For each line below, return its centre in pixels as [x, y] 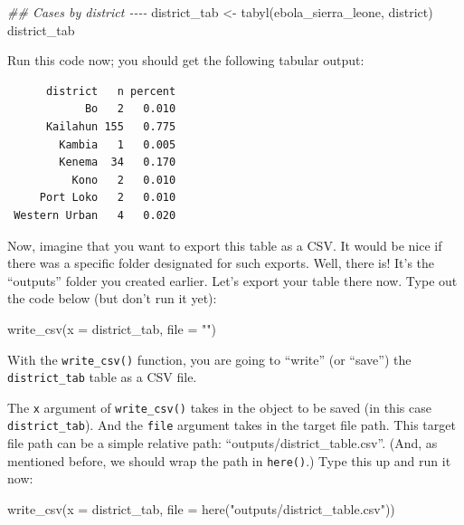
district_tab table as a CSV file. [102, 377]
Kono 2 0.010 [124, 180]
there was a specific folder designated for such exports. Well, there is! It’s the [221, 263]
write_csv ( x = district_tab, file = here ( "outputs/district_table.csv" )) [201, 508]
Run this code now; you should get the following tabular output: [186, 60]
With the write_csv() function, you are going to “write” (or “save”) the [209, 359]
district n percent [111, 91]
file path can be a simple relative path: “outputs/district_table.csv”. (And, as [223, 443]
